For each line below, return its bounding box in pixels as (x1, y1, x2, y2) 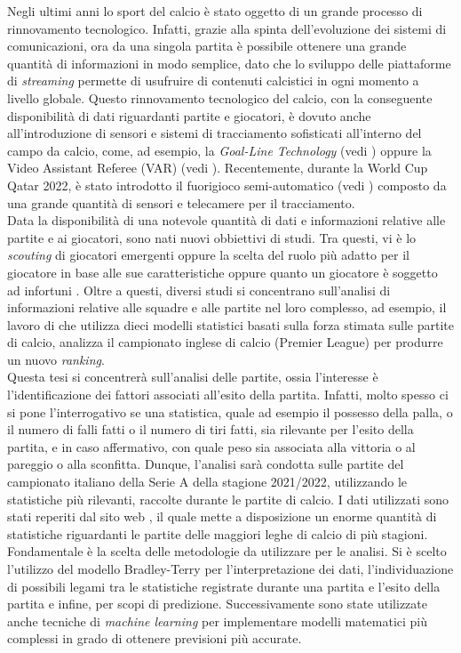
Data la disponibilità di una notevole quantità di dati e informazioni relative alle (7, 211, 446, 230)
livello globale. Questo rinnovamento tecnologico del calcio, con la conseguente (7, 88, 433, 107)
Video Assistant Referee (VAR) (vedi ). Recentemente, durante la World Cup (7, 158, 428, 177)
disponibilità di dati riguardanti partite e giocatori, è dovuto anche (7, 106, 371, 125)
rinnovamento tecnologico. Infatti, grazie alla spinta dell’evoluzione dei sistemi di (7, 19, 447, 37)
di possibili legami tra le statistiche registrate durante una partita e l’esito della (7, 576, 441, 595)
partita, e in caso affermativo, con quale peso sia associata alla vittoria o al (7, 437, 416, 455)
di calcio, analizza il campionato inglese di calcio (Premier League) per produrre (7, 333, 443, 351)
